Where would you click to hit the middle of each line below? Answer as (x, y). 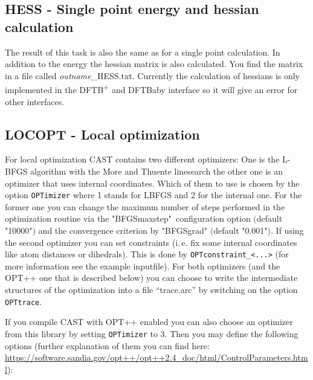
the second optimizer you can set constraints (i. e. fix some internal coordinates (151, 242)
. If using (287, 230)
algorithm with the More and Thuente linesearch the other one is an (157, 171)
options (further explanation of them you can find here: (107, 345)
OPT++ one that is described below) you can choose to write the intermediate (151, 278)
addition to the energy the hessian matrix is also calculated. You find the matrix (154, 64)
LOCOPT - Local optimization (102, 134)
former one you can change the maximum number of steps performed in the (145, 206)
